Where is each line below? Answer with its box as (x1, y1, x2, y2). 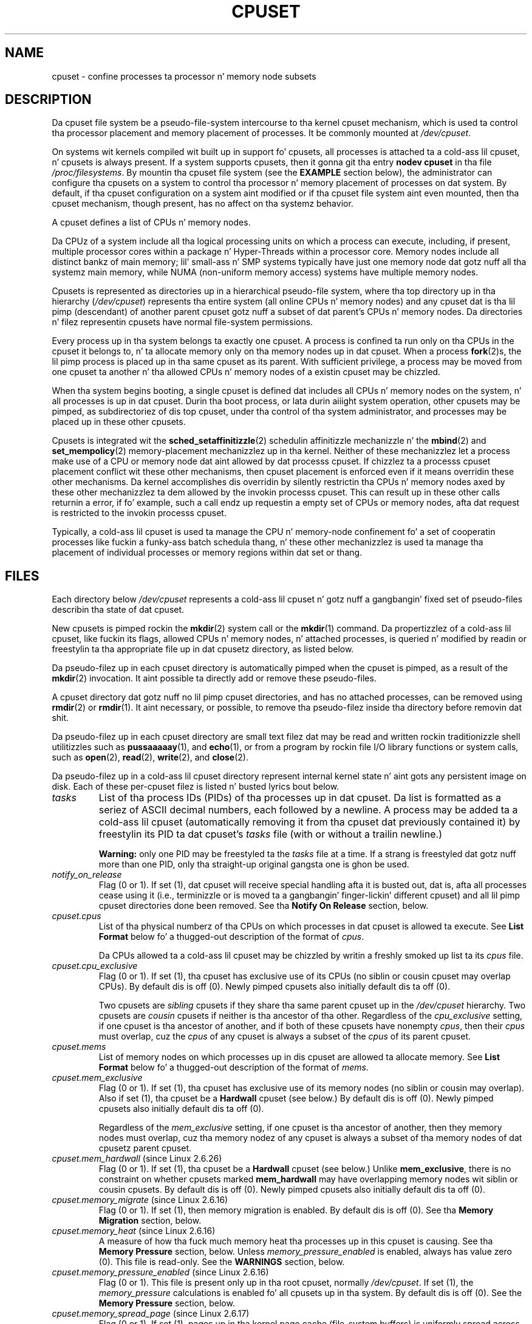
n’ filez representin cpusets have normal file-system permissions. (52, 317, 313, 328)
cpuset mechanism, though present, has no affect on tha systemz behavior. (52, 198, 353, 209)
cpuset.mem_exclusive (52, 1072, 143, 1083)
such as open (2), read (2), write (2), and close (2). (52, 752, 248, 763)
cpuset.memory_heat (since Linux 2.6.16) (52, 1226, 216, 1236)
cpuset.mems (52, 1041, 106, 1052)
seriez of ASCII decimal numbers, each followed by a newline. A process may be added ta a (98, 804, 518, 816)
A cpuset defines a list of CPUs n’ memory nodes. (52, 217, 251, 228)
